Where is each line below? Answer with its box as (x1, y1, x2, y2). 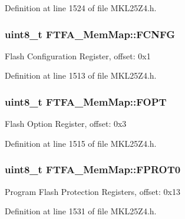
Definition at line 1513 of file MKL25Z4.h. (5, 69, 157, 82)
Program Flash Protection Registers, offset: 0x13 (5, 185, 180, 197)
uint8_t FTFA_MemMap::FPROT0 (5, 162, 181, 177)
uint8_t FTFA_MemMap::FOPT (5, 94, 167, 109)
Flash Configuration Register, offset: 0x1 (5, 49, 151, 62)
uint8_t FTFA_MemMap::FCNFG (5, 26, 176, 41)
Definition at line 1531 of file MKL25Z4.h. (5, 205, 157, 217)
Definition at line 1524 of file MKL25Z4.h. (5, 2, 157, 14)
